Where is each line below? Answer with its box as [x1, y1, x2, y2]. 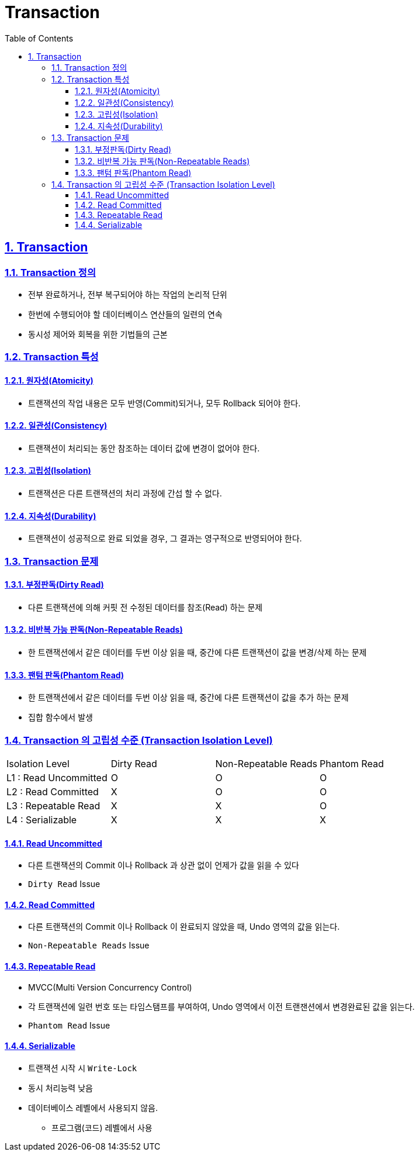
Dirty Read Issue [28, 879, 101, 889]
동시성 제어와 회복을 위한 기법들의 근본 [28, 329, 168, 339]
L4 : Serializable [6, 814, 77, 826]
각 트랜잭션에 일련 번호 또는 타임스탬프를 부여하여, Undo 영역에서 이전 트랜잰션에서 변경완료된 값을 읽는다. [28, 1001, 415, 1012]
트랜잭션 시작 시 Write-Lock [28, 1062, 137, 1073]
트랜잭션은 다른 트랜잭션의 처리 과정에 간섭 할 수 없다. [28, 488, 222, 498]
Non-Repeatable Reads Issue [28, 940, 150, 951]
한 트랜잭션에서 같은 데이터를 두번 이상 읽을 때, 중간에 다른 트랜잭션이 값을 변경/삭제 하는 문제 [28, 647, 367, 658]
